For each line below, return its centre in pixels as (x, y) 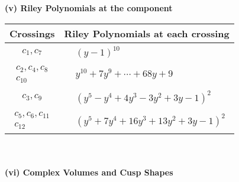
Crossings (32, 33)
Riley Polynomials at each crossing (147, 33)
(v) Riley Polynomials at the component (89, 8)
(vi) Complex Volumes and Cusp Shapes (89, 172)
